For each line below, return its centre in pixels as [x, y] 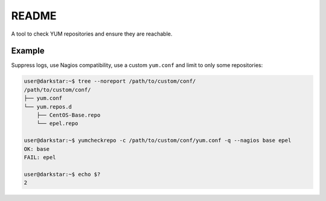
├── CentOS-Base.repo [69, 115]
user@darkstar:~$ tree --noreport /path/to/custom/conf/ [110, 81]
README [34, 16]
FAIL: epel [40, 157]
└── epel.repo [57, 123]
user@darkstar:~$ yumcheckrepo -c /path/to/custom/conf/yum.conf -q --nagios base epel [158, 141]
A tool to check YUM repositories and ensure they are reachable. [92, 34]
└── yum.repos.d [48, 107]
